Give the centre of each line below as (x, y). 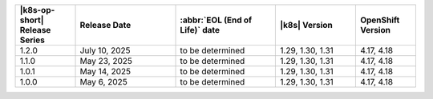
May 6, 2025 (103, 82)
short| (32, 20)
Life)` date (200, 30)
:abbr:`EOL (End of (216, 20)
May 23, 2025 (106, 61)
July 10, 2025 (105, 50)
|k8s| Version (306, 25)
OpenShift (380, 20)
